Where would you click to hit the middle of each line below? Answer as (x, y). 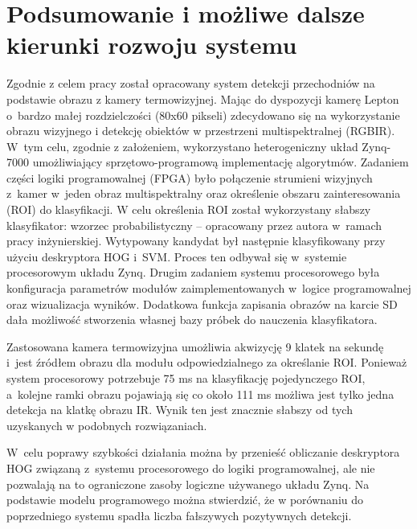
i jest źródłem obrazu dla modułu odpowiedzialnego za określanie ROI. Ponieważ (207, 362)
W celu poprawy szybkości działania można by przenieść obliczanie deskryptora (203, 452)
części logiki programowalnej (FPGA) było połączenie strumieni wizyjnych (190, 177)
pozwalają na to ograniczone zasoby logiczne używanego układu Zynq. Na (188, 484)
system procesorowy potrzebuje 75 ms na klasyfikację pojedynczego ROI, (186, 378)
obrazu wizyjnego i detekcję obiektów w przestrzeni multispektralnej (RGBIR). (201, 131)
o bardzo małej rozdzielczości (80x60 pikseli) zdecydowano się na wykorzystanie (203, 115)
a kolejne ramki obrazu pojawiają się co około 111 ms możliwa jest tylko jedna (200, 394)
